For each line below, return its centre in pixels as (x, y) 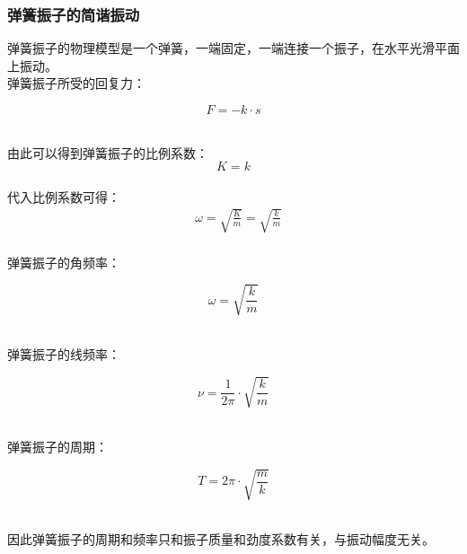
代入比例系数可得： (64, 196)
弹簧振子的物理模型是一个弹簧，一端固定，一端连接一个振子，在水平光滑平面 (233, 48)
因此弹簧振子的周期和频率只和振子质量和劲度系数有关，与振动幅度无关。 (221, 538)
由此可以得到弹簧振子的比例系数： (108, 152)
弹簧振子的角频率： (64, 262)
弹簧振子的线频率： (64, 354)
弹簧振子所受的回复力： (76, 83)
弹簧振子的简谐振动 (74, 14)
